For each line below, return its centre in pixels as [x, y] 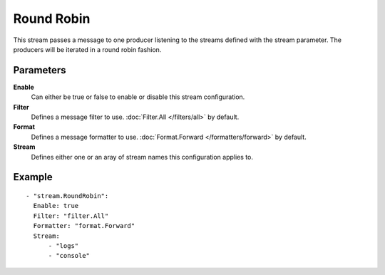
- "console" [69, 256]
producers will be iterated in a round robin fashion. [87, 49]
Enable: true [56, 206]
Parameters [40, 70]
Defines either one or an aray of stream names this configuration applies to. [142, 157]
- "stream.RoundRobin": [67, 196]
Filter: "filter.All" [71, 216]
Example [33, 177]
